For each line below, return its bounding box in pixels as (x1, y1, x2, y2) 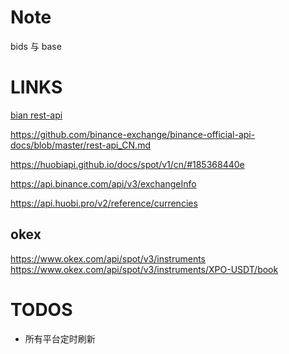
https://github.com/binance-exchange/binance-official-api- (10, 128, 256, 140)
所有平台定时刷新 (24, 332, 96, 345)
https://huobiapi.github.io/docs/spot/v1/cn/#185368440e (10, 158, 245, 170)
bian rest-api (10, 109, 63, 121)
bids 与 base (10, 40, 62, 52)
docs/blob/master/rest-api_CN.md (10, 139, 151, 151)
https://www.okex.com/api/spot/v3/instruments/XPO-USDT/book (10, 263, 279, 275)
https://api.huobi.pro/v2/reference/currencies (10, 197, 198, 209)
